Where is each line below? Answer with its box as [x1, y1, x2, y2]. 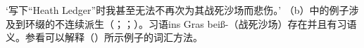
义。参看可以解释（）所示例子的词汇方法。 [6, 30, 203, 45]
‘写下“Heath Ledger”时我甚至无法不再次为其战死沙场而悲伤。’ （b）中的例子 [6, 3, 349, 17]
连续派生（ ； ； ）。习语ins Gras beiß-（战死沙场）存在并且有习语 [64, 16, 357, 31]
